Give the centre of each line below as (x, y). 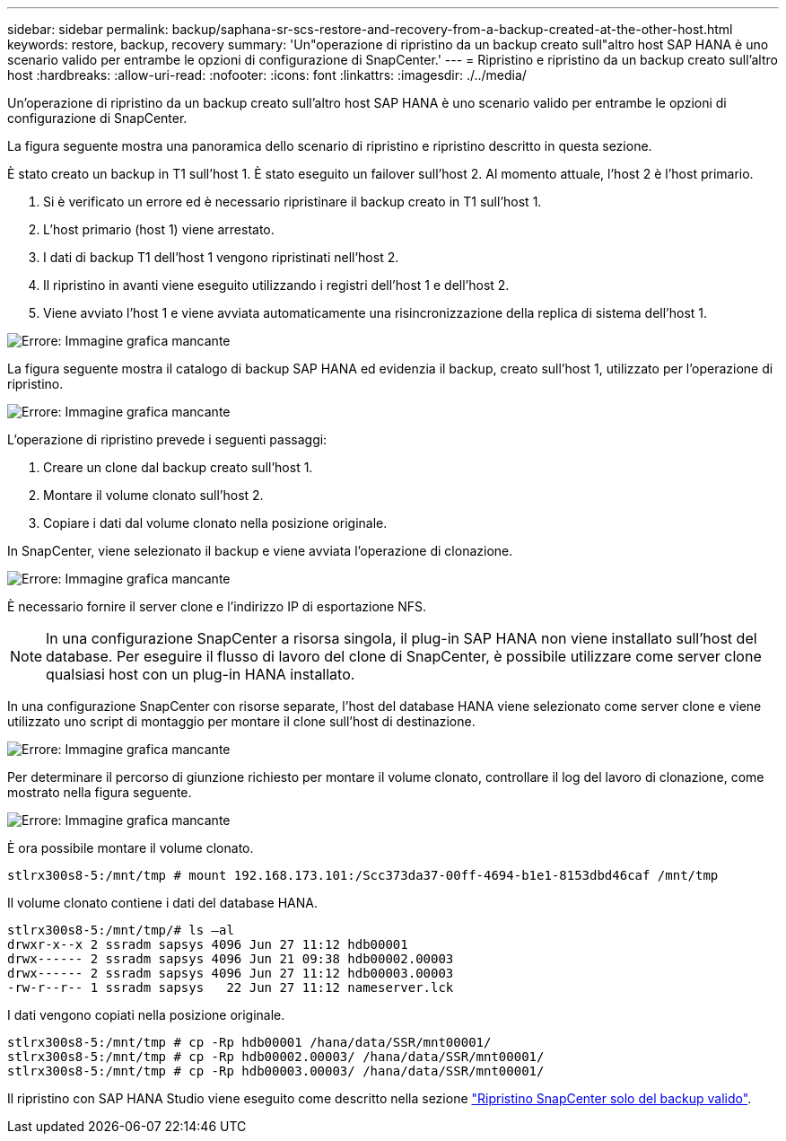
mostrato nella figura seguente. (100, 792)
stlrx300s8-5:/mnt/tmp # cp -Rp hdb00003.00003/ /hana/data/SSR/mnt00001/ (276, 1071)
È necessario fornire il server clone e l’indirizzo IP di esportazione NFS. (217, 606)
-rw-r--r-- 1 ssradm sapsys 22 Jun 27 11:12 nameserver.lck (231, 987)
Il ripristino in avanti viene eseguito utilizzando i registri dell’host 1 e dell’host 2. (276, 285)
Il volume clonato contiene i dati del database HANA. (163, 903)
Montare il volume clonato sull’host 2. (153, 495)
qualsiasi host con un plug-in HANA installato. (201, 674)
